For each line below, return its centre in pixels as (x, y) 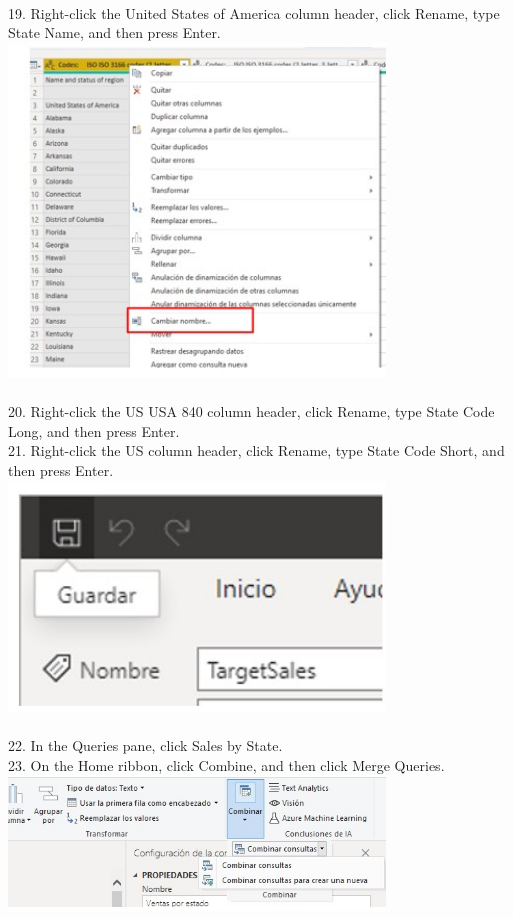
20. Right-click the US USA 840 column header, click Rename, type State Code (251, 411)
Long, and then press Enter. (94, 430)
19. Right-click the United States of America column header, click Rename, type (254, 12)
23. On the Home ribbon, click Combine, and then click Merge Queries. (226, 764)
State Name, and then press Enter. (114, 32)
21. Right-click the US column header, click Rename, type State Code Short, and (256, 450)
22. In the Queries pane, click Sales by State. (145, 744)
